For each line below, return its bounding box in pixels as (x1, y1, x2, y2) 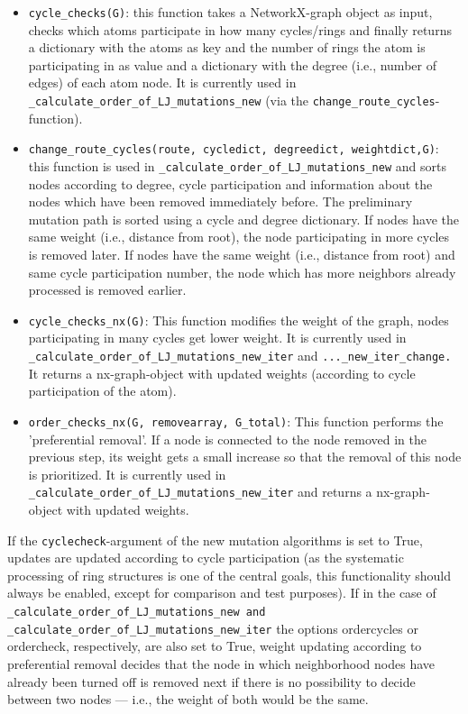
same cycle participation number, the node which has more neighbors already (28, 262, 456, 281)
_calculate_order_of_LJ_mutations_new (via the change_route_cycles (28, 91, 436, 110)
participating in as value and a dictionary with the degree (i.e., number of (28, 55, 436, 74)
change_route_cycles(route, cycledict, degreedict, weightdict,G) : (28, 139, 439, 158)
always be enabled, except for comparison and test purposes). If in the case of (7, 583, 436, 602)
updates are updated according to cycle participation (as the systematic (7, 548, 404, 567)
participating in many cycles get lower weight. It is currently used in (28, 328, 407, 347)
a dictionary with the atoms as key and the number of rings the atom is (28, 38, 426, 57)
